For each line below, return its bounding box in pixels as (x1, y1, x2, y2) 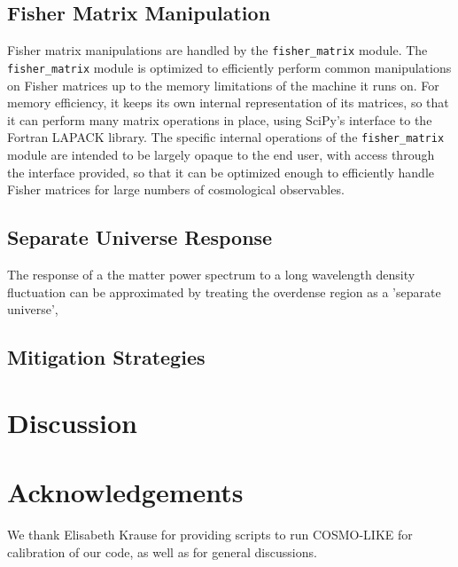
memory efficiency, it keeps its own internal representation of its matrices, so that (7, 93, 449, 112)
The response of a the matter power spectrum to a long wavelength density (7, 264, 415, 283)
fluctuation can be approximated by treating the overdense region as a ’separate (7, 282, 441, 301)
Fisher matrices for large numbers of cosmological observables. (7, 180, 345, 199)
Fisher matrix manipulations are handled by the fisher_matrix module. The (7, 41, 428, 59)
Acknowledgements (7, 474, 244, 510)
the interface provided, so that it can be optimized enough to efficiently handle (7, 162, 434, 181)
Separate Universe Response (7, 224, 273, 251)
